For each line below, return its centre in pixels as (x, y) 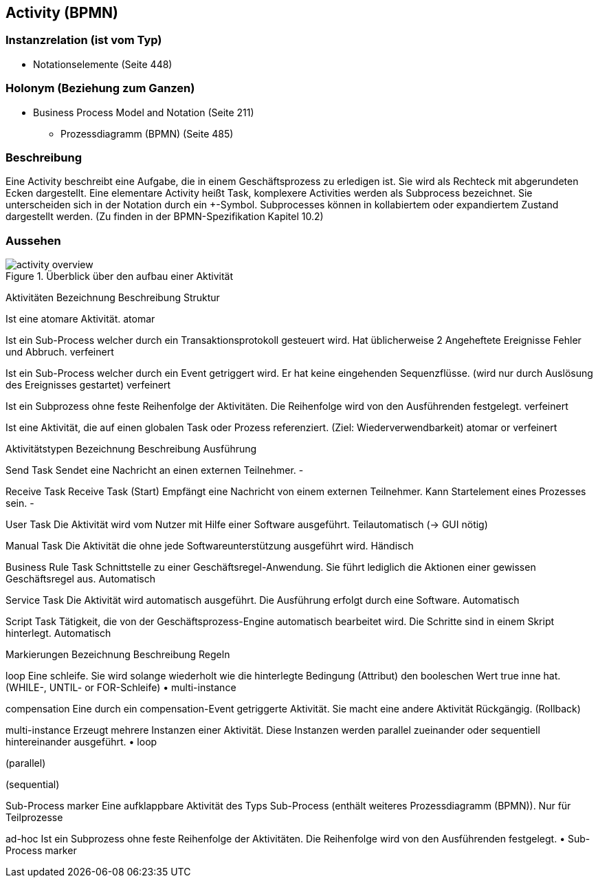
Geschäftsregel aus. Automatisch (80, 579)
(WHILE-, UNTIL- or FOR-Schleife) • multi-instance (121, 688)
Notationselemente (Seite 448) (103, 64)
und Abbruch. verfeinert (60, 352)
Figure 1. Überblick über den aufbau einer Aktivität (120, 276)
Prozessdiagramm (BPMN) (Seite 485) (147, 133)
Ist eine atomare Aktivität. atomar (80, 319)
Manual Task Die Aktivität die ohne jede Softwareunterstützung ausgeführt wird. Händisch (210, 546)
